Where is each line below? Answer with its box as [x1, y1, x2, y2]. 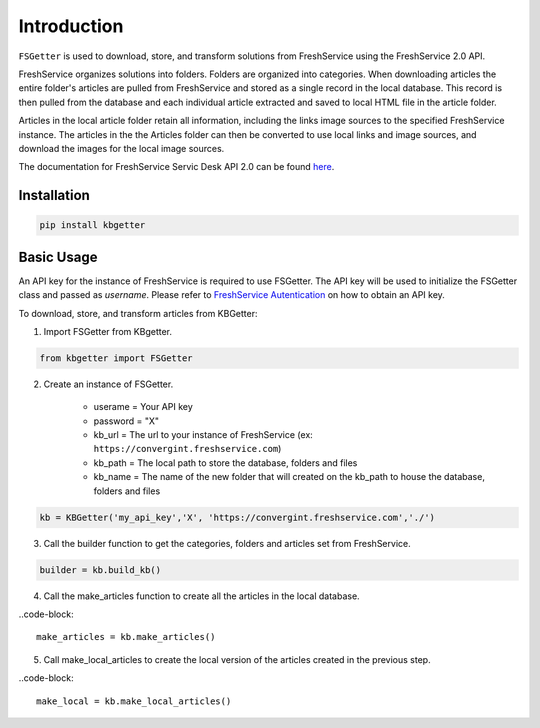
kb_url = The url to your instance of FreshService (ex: [93, 429, 314, 441]
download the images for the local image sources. [18, 142, 225, 154]
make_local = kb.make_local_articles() [36, 695, 232, 707]
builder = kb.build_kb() [39, 564, 162, 575]
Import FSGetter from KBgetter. [43, 325, 172, 337]
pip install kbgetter [39, 220, 146, 231]
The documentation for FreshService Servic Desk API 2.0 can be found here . [18, 161, 335, 173]
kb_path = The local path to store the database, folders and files [93, 456, 358, 469]
